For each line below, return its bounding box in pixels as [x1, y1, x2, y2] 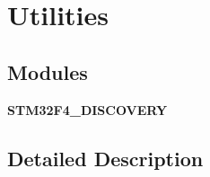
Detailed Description [7, 144, 204, 172]
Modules [7, 58, 88, 85]
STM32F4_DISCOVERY [7, 100, 168, 119]
